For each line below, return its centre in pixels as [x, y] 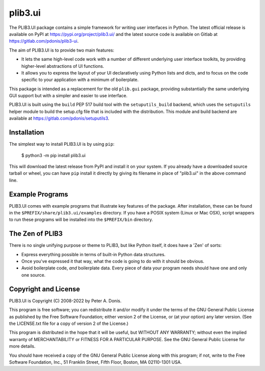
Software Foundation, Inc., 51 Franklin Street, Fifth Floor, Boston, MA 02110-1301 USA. [95, 362]
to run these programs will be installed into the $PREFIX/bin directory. [81, 220]
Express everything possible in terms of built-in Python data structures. [93, 254]
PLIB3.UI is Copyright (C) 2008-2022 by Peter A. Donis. [65, 301]
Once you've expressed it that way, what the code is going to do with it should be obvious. [113, 261]
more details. [22, 346]
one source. [34, 275]
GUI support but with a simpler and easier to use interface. [68, 96]
